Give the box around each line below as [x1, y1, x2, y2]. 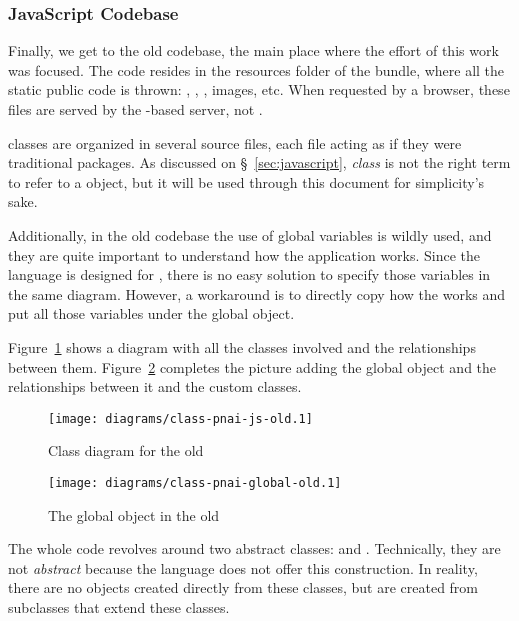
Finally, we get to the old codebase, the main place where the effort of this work [8, 40, 499, 61]
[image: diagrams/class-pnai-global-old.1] [48, 475, 342, 490]
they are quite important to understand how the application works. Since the [8, 244, 481, 265]
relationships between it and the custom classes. [8, 376, 302, 397]
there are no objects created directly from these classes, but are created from [8, 577, 479, 598]
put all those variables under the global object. [8, 303, 295, 324]
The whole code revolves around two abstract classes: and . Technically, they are [8, 538, 501, 559]
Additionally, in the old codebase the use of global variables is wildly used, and [8, 224, 492, 245]
